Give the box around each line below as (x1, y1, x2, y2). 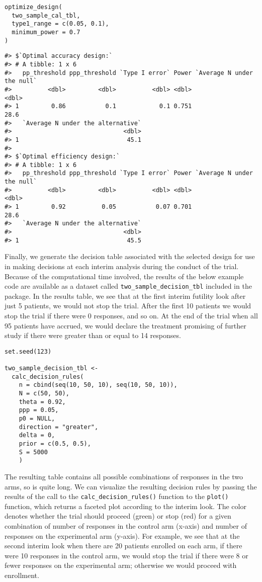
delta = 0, (19, 432, 55, 439)
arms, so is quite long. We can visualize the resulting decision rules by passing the (5, 481, 257, 491)
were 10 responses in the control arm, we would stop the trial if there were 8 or (5, 550, 248, 560)
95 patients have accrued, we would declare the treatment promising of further (5, 320, 246, 330)
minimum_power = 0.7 (12, 28, 80, 36)
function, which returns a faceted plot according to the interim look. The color (5, 501, 246, 511)
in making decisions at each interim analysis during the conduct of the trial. (5, 261, 239, 271)
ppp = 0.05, (19, 406, 59, 414)
